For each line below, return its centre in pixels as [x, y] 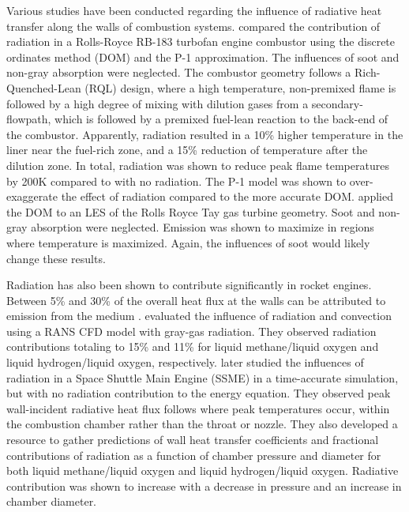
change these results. [56, 258]
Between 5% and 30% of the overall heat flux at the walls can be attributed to [196, 300]
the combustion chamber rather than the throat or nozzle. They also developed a [202, 424]
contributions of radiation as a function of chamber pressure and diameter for [194, 455]
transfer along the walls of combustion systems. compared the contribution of [193, 26]
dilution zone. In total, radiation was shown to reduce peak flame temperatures [198, 165]
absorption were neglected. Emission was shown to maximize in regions [203, 227]
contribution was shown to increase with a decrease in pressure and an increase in [204, 486]
